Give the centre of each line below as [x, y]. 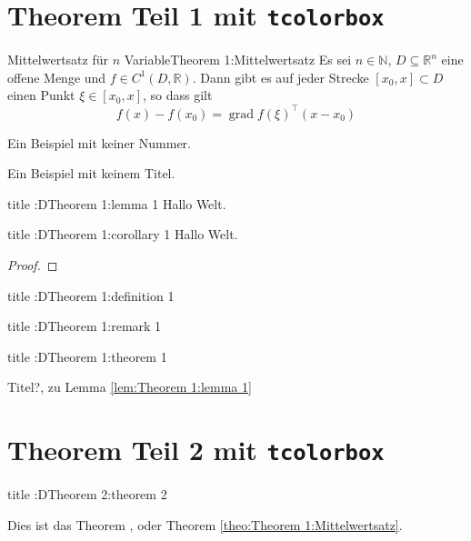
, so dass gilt [178, 95]
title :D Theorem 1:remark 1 [85, 326]
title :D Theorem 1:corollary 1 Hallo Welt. [123, 234]
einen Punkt [41, 95]
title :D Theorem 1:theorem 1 [87, 356]
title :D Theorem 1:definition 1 [91, 295]
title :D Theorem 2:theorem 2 [87, 494]
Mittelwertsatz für [58, 60]
